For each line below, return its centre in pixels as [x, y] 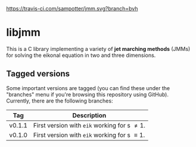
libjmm [23, 33]
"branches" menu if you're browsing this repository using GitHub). [87, 94]
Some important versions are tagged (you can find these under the [88, 88]
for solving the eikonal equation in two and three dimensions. [81, 55]
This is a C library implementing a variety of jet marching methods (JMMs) [98, 49]
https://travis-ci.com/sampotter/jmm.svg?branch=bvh [72, 9]
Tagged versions [38, 74]
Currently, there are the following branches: [60, 101]
